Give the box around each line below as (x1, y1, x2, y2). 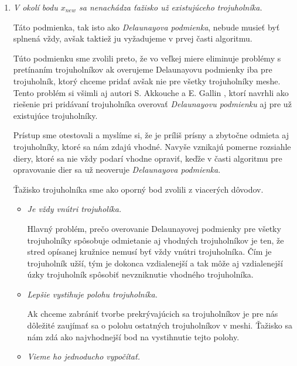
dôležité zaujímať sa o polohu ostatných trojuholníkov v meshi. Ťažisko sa (27, 319, 292, 331)
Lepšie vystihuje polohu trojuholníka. (27, 288, 158, 300)
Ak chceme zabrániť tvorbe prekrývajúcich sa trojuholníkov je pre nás (27, 307, 278, 320)
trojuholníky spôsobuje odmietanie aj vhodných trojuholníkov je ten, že (27, 234, 284, 246)
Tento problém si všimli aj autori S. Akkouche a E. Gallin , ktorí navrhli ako (13, 86, 289, 98)
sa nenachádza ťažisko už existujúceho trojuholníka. (78, 1, 262, 13)
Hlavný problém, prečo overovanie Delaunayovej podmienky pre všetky (27, 222, 281, 234)
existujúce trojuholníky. (13, 109, 98, 121)
